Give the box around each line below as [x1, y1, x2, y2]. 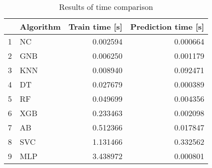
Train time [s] [68, 21, 123, 32]
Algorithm [20, 21, 61, 32]
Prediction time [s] [130, 21, 205, 32]
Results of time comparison [59, 1, 153, 12]
